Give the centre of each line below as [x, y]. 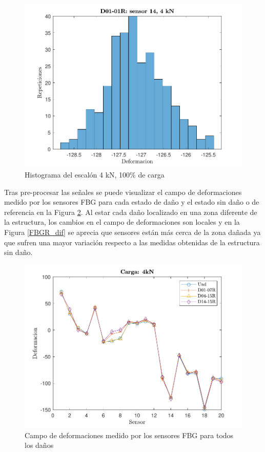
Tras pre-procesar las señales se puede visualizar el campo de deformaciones [123, 192]
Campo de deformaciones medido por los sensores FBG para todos [129, 435]
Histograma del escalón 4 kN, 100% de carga [95, 174]
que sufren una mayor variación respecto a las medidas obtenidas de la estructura [132, 242]
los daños [39, 445]
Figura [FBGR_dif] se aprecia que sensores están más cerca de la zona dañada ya [132, 232]
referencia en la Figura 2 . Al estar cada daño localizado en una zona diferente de [131, 212]
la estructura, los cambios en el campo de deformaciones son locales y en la [122, 222]
